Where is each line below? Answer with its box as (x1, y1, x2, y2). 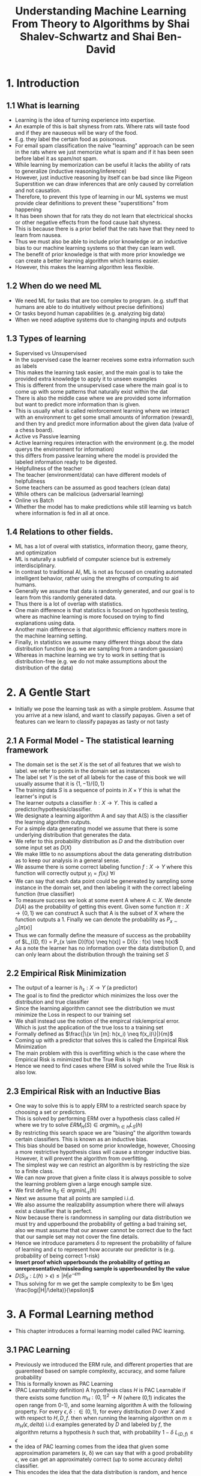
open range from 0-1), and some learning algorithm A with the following (14, 1401, 192, 1409)
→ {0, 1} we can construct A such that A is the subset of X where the (14, 909, 184, 916)
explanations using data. (14, 619, 76, 627)
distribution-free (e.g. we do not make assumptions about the (14, 658, 167, 665)
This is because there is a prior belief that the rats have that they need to (14, 225, 195, 232)
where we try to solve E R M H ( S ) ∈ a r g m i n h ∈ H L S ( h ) (14, 1121, 143, 1130)
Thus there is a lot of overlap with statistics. (14, 600, 123, 607)
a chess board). (14, 426, 54, 433)
